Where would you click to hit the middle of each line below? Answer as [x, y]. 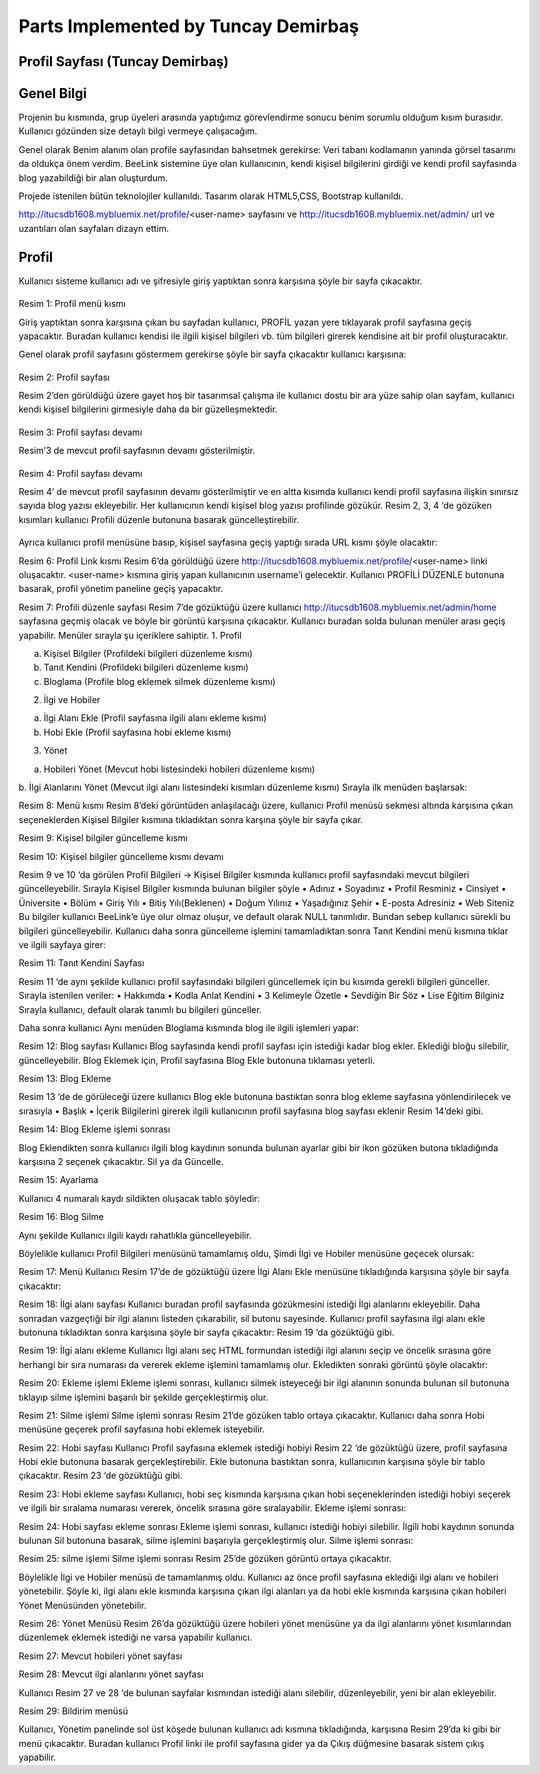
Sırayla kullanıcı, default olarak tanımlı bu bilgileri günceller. [140, 1009]
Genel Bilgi [52, 93]
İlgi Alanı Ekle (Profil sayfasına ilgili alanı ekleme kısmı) [155, 718]
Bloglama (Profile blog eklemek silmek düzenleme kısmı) [159, 681]
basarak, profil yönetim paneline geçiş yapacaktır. [121, 589]
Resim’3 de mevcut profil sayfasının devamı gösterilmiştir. [137, 451]
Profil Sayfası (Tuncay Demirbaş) [123, 61]
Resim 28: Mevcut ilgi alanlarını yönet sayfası [111, 1674]
